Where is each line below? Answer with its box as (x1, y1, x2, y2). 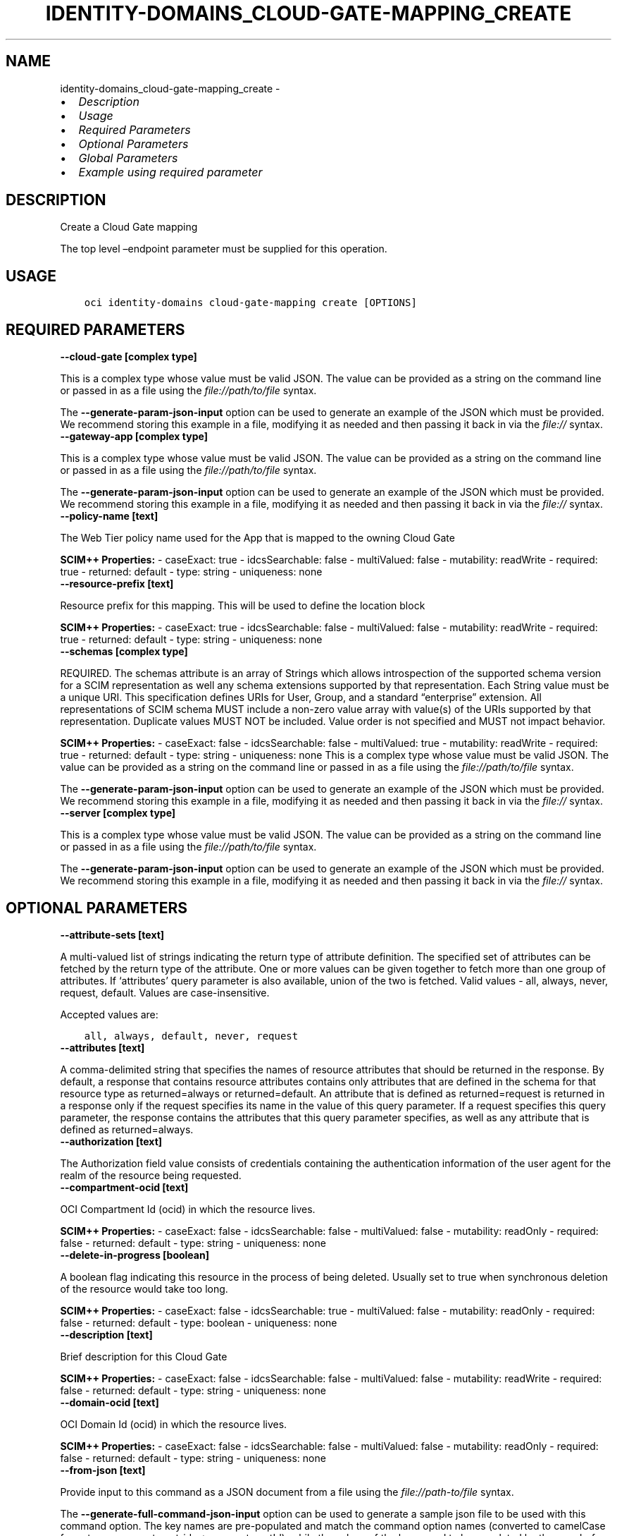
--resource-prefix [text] (60, 578, 174, 590)
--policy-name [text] (60, 510, 158, 523)
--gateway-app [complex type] (60, 430, 208, 443)
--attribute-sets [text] (60, 928, 165, 941)
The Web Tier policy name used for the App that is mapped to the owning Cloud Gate (60, 532, 455, 544)
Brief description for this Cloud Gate (60, 1350, 228, 1363)
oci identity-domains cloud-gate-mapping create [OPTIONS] (84, 297, 417, 309)
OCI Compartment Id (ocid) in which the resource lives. (60, 1202, 316, 1215)
